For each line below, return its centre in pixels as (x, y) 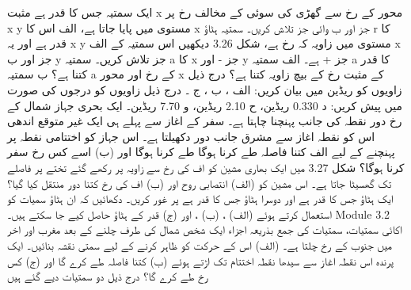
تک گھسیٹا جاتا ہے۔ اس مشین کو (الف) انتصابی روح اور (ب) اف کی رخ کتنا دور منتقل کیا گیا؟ (200, 183)
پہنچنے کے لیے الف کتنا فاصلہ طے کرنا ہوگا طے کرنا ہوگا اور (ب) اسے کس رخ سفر (201, 152)
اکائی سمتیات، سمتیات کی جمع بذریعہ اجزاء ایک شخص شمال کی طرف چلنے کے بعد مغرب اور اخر (205, 229)
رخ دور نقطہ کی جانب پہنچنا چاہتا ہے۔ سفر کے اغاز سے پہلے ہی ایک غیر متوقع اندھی (205, 121)
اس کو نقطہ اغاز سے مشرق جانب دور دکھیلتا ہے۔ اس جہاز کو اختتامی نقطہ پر (191, 136)
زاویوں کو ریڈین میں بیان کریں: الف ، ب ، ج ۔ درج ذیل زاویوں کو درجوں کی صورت (205, 89)
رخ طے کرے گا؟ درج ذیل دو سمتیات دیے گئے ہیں (108, 276)
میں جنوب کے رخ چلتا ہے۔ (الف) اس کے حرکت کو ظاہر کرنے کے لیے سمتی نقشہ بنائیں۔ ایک (200, 244)
